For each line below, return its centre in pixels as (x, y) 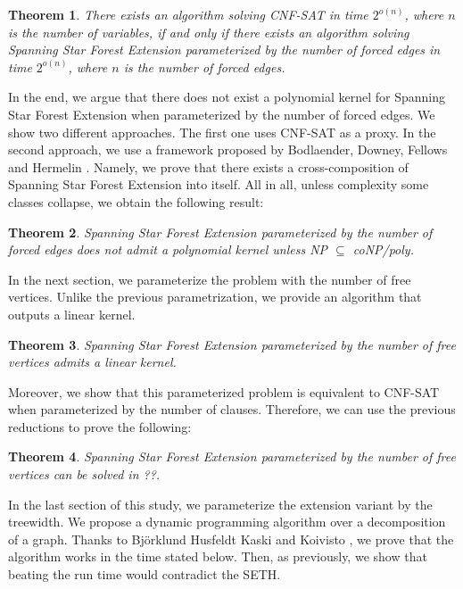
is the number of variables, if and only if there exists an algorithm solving (209, 32)
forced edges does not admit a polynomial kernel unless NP (168, 249)
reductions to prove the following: (100, 426)
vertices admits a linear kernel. (92, 362)
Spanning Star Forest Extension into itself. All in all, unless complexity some (219, 184)
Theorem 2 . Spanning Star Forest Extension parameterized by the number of (220, 232)
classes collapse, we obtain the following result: (136, 201)
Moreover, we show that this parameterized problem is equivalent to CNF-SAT (224, 391)
